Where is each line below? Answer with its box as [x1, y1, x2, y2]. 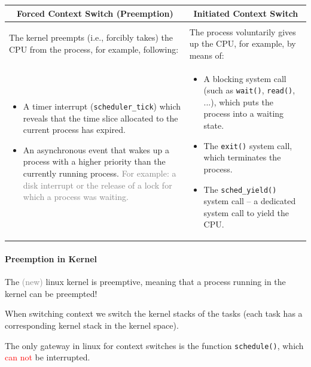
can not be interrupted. [5, 351, 90, 363]
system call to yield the [203, 206, 289, 219]
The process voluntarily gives [189, 25, 296, 38]
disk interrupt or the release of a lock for [23, 178, 172, 191]
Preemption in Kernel [5, 253, 97, 265]
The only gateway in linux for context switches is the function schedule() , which [5, 339, 304, 351]
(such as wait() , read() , [203, 84, 295, 96]
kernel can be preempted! [5, 287, 97, 299]
